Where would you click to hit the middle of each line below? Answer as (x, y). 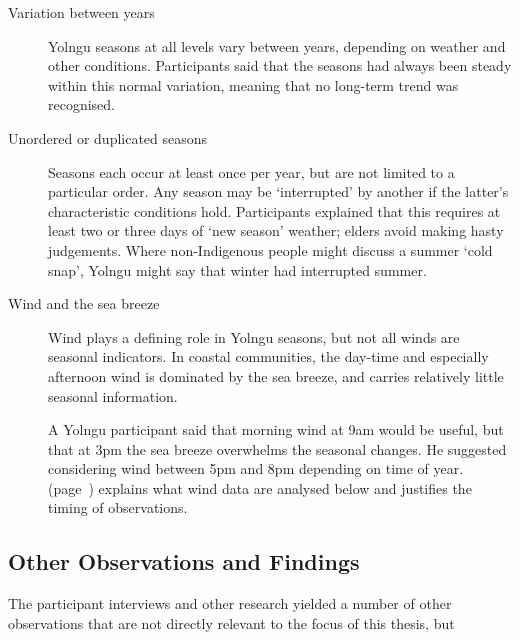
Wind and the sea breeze (84, 303)
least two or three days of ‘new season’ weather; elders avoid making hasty (276, 230)
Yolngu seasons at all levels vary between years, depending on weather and (277, 45)
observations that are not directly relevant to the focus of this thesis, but (231, 622)
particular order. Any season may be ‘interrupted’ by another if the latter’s (278, 191)
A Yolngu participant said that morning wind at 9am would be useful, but (276, 429)
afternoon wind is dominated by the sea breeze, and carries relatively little (276, 375)
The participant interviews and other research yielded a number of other (230, 603)
